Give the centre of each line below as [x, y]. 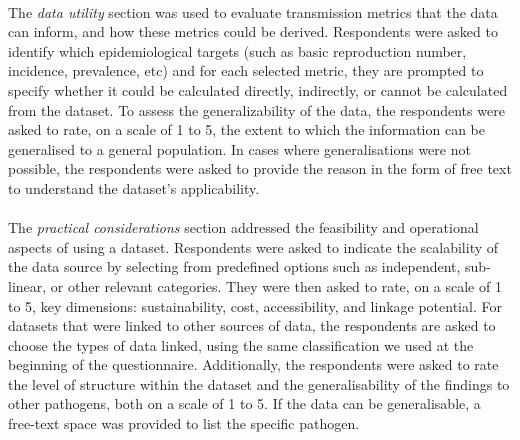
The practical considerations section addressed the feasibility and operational [243, 227]
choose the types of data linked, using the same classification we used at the [241, 344]
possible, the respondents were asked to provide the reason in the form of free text [260, 168]
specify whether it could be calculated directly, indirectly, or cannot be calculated [258, 89]
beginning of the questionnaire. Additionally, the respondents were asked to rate [253, 364]
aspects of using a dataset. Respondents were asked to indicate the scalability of [253, 246]
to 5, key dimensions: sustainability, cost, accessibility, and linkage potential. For [255, 305]
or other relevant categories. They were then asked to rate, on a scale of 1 [276, 285]
